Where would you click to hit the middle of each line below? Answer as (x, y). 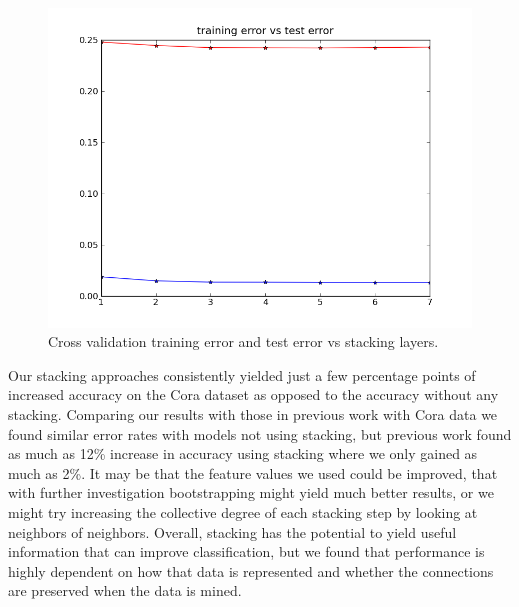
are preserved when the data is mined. (125, 590)
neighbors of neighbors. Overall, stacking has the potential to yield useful (232, 531)
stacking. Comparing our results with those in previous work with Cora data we (253, 413)
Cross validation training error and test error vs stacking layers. (243, 341)
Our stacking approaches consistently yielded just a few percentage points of (242, 374)
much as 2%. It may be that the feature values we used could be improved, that (253, 472)
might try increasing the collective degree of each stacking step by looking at (243, 511)
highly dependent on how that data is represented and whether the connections (251, 570)
